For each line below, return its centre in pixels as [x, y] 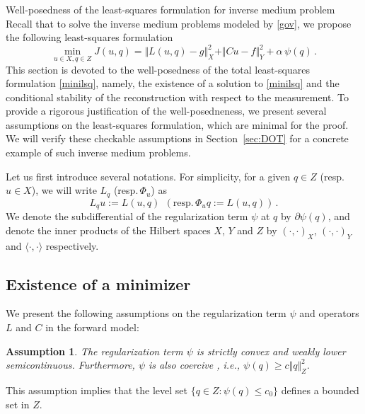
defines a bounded [320, 390]
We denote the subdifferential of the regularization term [127, 216]
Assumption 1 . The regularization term [94, 351]
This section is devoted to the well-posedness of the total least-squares [158, 69]
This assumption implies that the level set [97, 390]
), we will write [64, 190]
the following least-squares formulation [89, 37]
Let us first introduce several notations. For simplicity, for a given [148, 176]
